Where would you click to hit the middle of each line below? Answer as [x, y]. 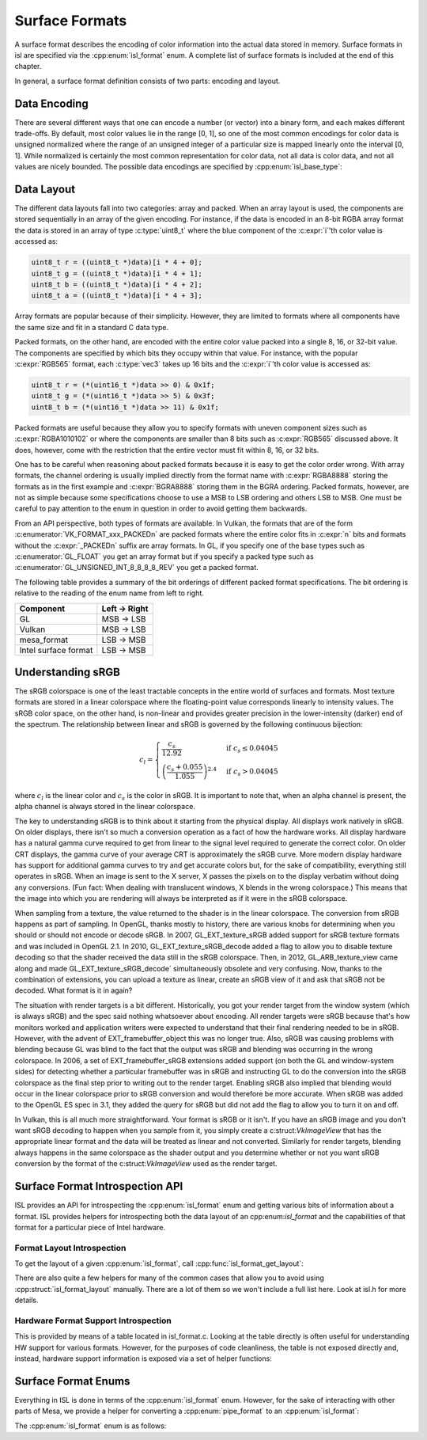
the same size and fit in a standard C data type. [92, 327]
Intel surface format [56, 650]
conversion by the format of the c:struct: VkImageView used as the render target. [146, 1164]
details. [26, 1300]
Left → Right [125, 608]
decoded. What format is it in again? [74, 990]
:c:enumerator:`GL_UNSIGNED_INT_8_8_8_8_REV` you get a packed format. [136, 568]
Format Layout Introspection [70, 1248]
